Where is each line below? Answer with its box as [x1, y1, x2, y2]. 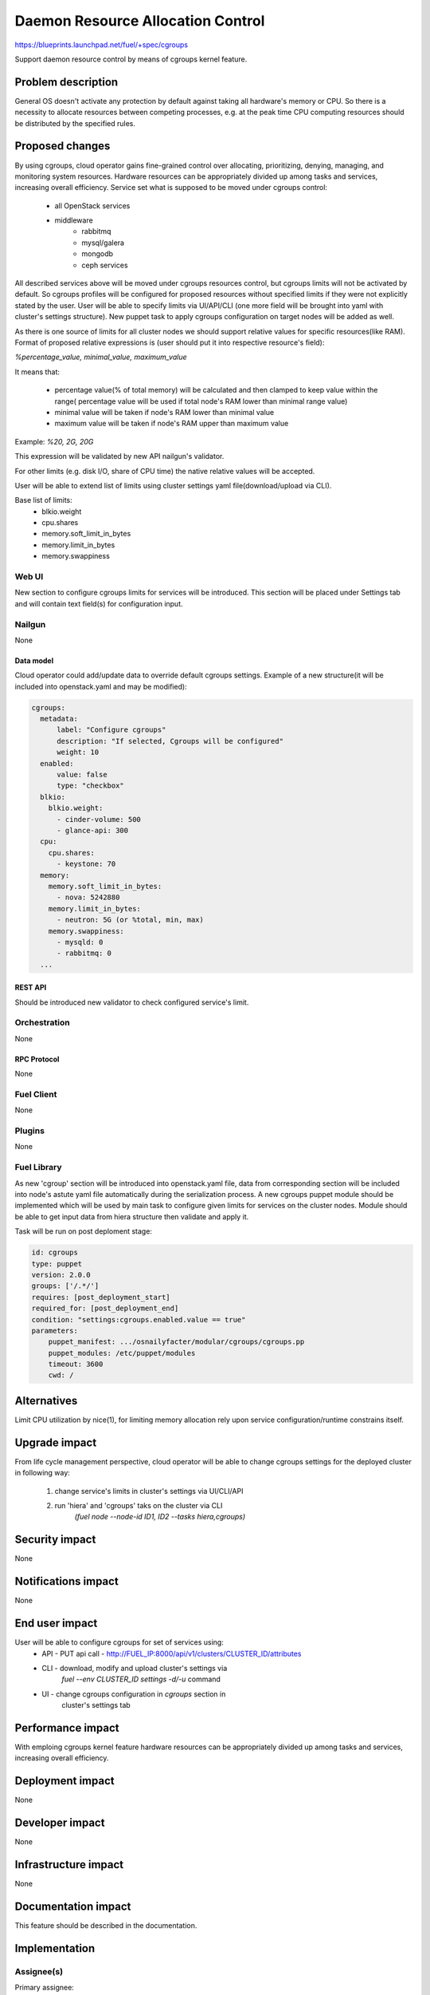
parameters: [31, 1325, 79, 1335]
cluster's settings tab [61, 1701, 131, 1710]
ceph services [81, 260, 128, 270]
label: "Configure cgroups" [57, 725, 166, 734]
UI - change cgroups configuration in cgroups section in [41, 1689, 226, 1699]
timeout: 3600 [48, 1360, 104, 1369]
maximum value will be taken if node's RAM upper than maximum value [54, 419, 289, 429]
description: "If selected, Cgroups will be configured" [57, 737, 284, 745]
